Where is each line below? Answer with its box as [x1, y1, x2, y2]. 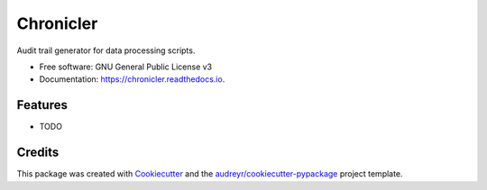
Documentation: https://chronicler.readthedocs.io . [39, 74, 225, 85]
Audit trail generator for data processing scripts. [16, 45, 196, 56]
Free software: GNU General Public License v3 [39, 61, 213, 72]
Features [16, 97, 68, 113]
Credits [16, 145, 60, 160]
